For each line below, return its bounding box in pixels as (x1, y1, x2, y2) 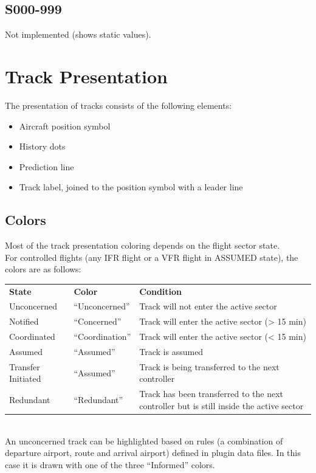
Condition (139, 285, 182, 297)
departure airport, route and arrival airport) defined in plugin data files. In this (5, 446, 301, 459)
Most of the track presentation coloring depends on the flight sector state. (5, 239, 280, 252)
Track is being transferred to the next (139, 360, 280, 373)
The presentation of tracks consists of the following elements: (5, 98, 232, 111)
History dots (19, 140, 66, 153)
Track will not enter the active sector (139, 300, 277, 312)
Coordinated (9, 330, 55, 343)
